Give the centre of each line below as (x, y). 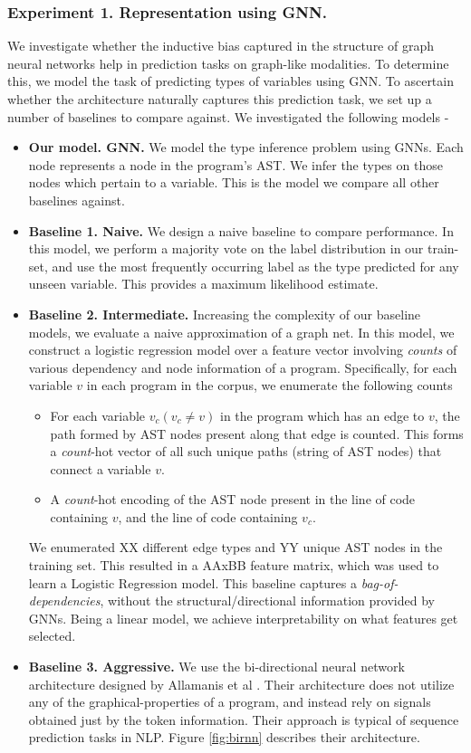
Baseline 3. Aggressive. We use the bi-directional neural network (216, 667)
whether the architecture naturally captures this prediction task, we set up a (220, 99)
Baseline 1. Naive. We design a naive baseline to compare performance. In (241, 230)
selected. (52, 636)
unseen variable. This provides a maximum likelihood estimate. (203, 284)
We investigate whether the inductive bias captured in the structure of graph (221, 46)
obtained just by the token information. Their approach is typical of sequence (244, 719)
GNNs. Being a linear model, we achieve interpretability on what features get (243, 618)
